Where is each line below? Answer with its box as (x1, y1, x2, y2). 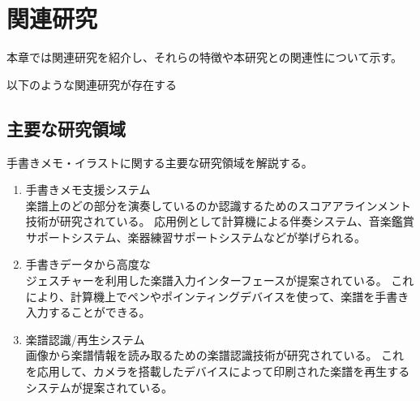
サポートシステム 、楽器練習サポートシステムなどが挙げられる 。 (25, 228, 366, 245)
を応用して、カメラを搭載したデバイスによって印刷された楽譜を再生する (25, 363, 410, 380)
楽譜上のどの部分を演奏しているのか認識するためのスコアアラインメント (25, 196, 411, 213)
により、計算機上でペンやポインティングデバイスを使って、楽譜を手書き (25, 287, 409, 304)
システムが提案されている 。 (25, 378, 173, 395)
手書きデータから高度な (25, 256, 151, 273)
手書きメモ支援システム (25, 181, 151, 198)
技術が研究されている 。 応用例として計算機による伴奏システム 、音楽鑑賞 (25, 213, 414, 230)
